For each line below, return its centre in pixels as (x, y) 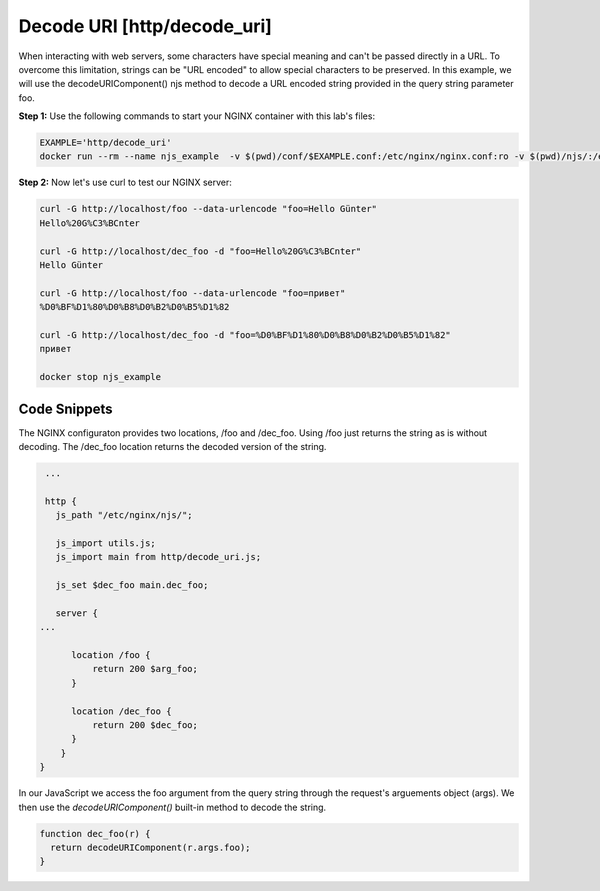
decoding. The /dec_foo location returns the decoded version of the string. (172, 447)
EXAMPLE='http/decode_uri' (105, 143)
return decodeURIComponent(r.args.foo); (150, 847)
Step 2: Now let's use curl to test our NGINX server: (125, 182)
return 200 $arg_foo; (145, 669)
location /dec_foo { (121, 711)
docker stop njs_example (100, 377)
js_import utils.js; (106, 543)
